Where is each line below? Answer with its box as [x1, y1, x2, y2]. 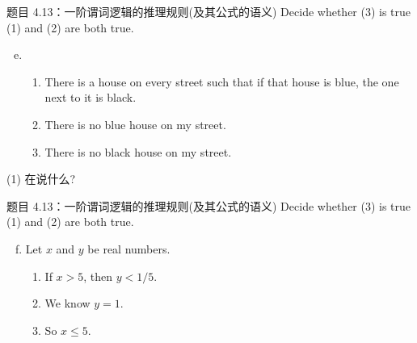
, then [83, 267, 113, 284]
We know [44, 295, 91, 312]
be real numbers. [87, 240, 171, 257]
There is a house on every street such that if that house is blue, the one [44, 73, 399, 90]
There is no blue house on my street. [44, 115, 226, 132]
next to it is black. [44, 89, 137, 106]
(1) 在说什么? [6, 170, 76, 187]
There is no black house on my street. [44, 143, 232, 160]
